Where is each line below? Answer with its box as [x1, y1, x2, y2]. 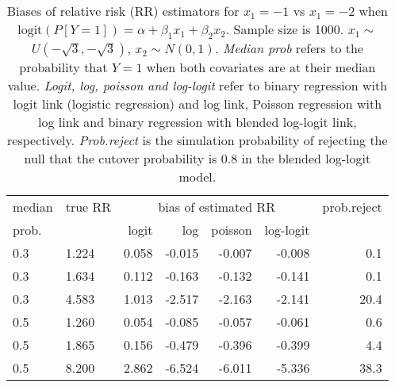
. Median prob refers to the [215, 39, 363, 58]
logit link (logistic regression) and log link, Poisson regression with [13, 94, 382, 113]
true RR [65, 197, 112, 216]
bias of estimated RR [158, 197, 276, 216]
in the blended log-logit [241, 149, 371, 168]
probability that [19, 58, 108, 77]
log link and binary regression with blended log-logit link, [38, 113, 357, 132]
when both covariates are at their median [146, 58, 376, 77]
